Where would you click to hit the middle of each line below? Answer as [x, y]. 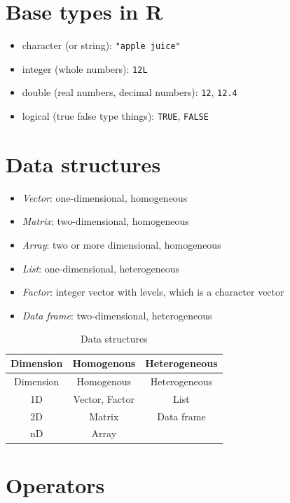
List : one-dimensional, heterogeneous [101, 268]
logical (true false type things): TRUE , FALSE [115, 116]
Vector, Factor [104, 398]
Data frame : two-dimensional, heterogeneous [117, 315]
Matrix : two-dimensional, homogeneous [105, 221]
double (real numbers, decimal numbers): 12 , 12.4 [130, 92]
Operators [55, 484]
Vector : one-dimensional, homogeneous [105, 197]
